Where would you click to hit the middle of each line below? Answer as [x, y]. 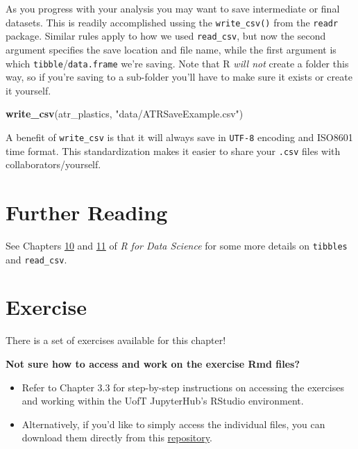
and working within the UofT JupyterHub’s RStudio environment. [163, 401]
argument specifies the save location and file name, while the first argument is [171, 49]
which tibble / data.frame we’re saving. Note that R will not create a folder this [177, 63]
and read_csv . [36, 259]
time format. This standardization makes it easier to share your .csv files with [173, 150]
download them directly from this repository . [117, 438]
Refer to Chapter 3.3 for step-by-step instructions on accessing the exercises [183, 387]
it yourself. [28, 90]
